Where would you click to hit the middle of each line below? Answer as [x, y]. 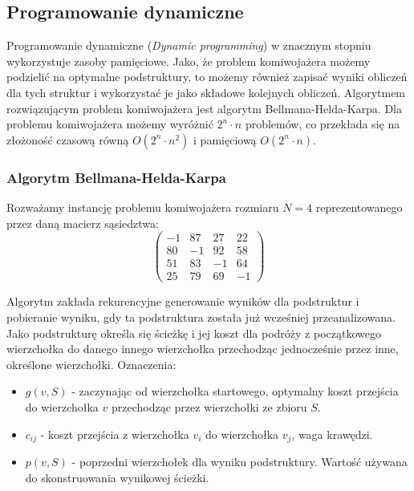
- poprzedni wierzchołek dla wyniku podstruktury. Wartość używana [239, 461]
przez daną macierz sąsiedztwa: [83, 223]
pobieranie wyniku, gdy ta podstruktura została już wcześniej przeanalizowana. [201, 317]
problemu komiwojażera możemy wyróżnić [110, 124]
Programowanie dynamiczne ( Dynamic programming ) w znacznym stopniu [189, 45]
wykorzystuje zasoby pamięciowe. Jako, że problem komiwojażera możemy [189, 61]
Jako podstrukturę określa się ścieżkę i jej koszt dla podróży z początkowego [194, 333]
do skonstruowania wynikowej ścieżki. [117, 477]
